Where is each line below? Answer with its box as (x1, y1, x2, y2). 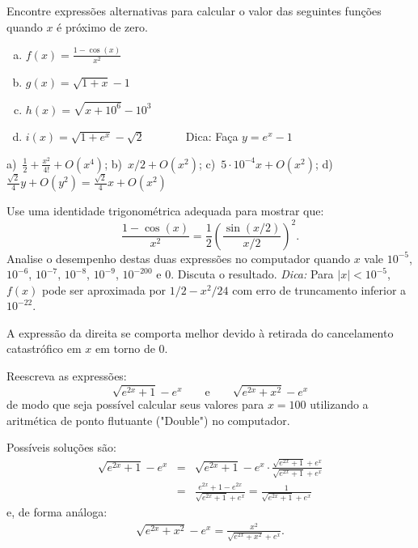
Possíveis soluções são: (6, 439, 116, 456)
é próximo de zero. (57, 18, 148, 35)
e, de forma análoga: (6, 503, 108, 520)
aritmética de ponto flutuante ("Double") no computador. (6, 411, 290, 428)
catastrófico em (6, 340, 82, 357)
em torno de (95, 340, 155, 357)
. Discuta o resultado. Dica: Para (171, 266, 334, 282)
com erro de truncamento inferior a (232, 281, 407, 298)
